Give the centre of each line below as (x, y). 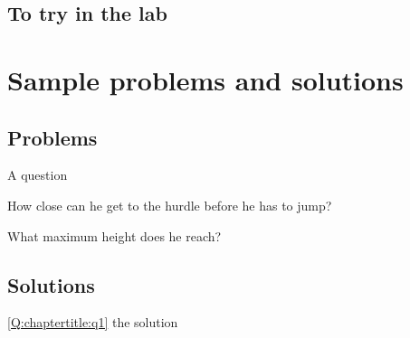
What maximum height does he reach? (114, 235)
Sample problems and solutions (205, 79)
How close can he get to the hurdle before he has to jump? (170, 205)
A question (38, 175)
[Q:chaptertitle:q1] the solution (93, 322)
